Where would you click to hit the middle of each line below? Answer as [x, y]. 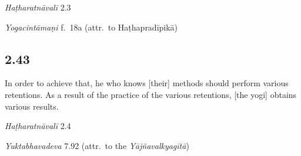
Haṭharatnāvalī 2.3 [38, 7]
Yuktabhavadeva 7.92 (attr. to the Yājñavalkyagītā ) [97, 145]
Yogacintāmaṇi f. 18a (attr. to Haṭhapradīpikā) [91, 27]
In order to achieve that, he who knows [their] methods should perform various [147, 83]
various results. [32, 106]
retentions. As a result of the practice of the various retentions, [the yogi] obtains [151, 94]
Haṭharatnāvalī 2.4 [38, 126]
